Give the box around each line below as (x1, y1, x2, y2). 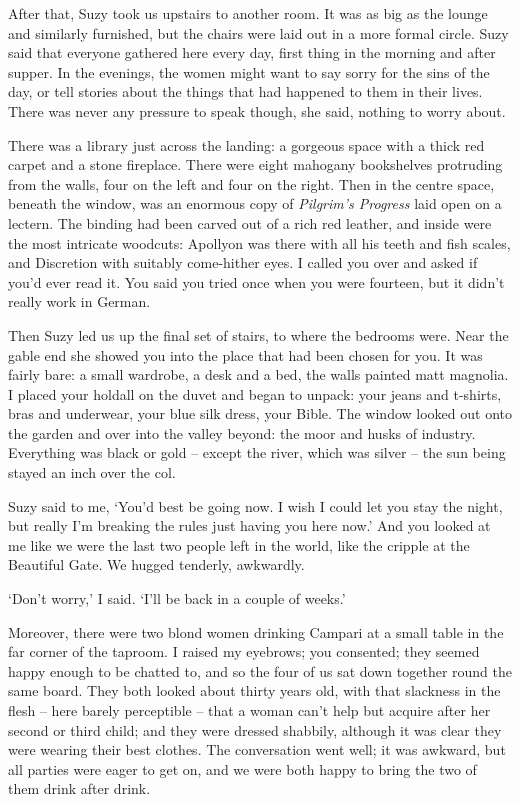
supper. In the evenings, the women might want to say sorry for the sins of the (8, 61, 490, 82)
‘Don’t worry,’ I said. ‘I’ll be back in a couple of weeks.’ (8, 588, 346, 609)
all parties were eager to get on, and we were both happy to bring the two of (8, 758, 477, 779)
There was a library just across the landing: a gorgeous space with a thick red (8, 134, 485, 155)
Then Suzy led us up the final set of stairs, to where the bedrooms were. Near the (8, 324, 509, 345)
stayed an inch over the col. (8, 462, 176, 483)
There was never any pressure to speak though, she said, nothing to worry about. (8, 100, 506, 121)
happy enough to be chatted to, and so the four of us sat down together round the (8, 660, 512, 681)
